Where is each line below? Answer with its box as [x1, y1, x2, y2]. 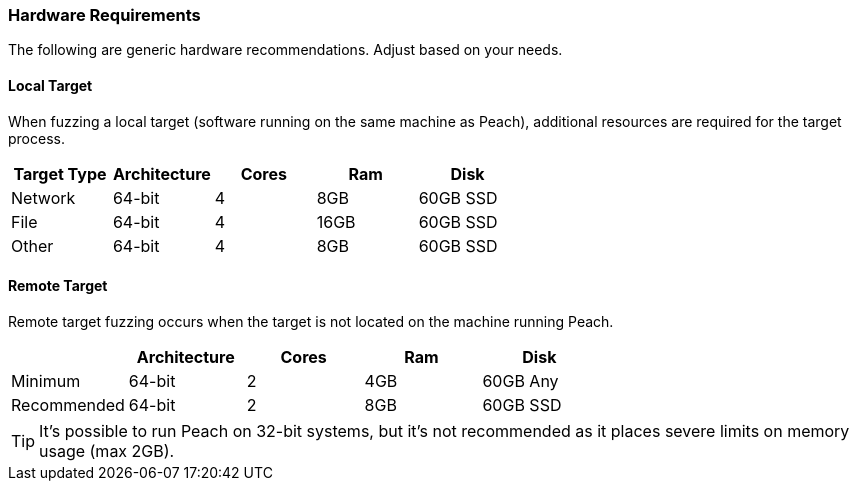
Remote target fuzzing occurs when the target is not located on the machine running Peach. [8, 312, 614, 330]
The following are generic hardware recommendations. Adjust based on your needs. [8, 41, 563, 59]
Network [11, 187, 76, 208]
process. [8, 129, 65, 147]
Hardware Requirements [8, 5, 201, 25]
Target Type [13, 163, 107, 184]
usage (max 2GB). [39, 440, 175, 461]
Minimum [11, 370, 81, 391]
